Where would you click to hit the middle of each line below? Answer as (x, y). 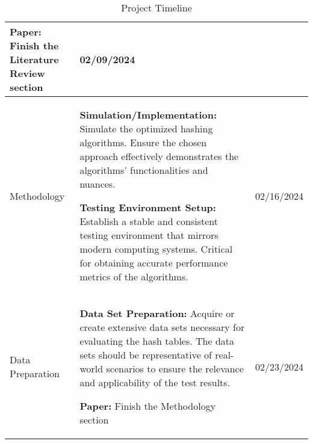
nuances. (98, 184)
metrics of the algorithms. (134, 276)
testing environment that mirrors (149, 235)
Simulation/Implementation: (148, 115)
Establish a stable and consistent (149, 221)
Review (27, 73)
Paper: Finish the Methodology (148, 406)
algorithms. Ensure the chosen (143, 142)
